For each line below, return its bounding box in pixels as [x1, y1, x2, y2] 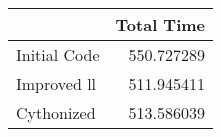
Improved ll [16, 72, 97, 95]
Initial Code [16, 43, 100, 66]
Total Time [115, 13, 206, 36]
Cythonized [16, 101, 96, 124]
